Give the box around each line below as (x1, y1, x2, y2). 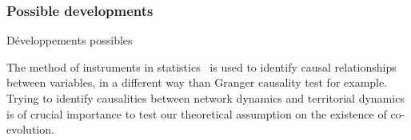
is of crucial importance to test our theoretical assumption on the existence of (6, 105, 387, 122)
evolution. (6, 121, 54, 138)
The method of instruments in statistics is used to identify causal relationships (6, 58, 397, 75)
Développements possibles (6, 32, 133, 49)
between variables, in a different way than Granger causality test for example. (6, 74, 388, 91)
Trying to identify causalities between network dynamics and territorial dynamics (6, 90, 405, 106)
